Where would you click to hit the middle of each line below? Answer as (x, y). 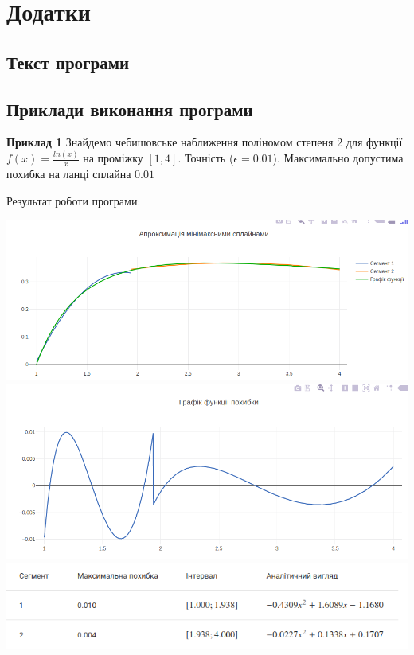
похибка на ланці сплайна (69, 174)
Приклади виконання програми (130, 109)
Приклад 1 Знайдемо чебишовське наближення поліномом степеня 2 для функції (205, 142)
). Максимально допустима (338, 158)
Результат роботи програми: (74, 200)
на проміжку (113, 158)
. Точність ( (206, 158)
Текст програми (68, 62)
